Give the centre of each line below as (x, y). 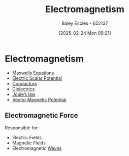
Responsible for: (22, 128)
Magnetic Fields (29, 143)
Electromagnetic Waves (37, 148)
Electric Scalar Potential (37, 78)
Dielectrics (23, 89)
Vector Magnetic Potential (39, 99)
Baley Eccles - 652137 (85, 23)
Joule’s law (24, 94)
